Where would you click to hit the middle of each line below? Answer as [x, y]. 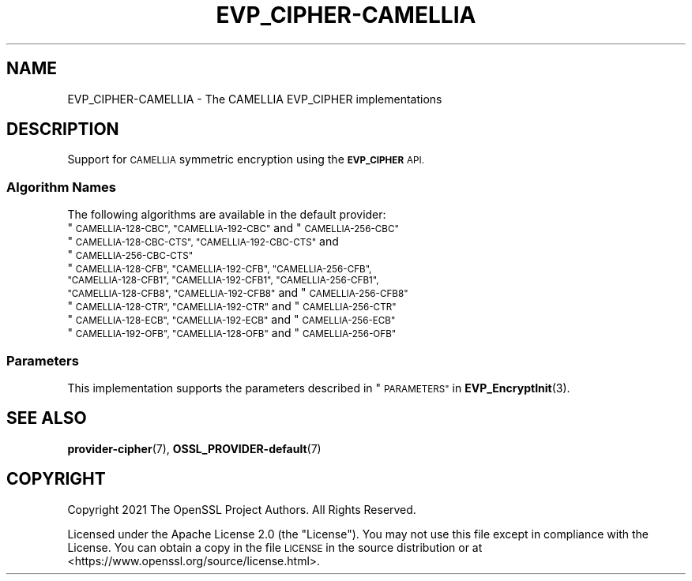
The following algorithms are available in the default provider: [227, 215]
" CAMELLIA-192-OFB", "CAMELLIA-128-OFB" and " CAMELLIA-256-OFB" [232, 333]
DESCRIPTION [63, 129]
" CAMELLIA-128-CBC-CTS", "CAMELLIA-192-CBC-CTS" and [203, 242]
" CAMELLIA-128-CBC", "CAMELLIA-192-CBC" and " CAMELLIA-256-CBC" [233, 228]
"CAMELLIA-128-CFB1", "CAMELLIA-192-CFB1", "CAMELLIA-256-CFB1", [223, 281]
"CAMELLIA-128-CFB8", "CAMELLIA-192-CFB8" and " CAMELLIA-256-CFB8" [238, 293]
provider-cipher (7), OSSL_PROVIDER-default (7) [194, 448]
